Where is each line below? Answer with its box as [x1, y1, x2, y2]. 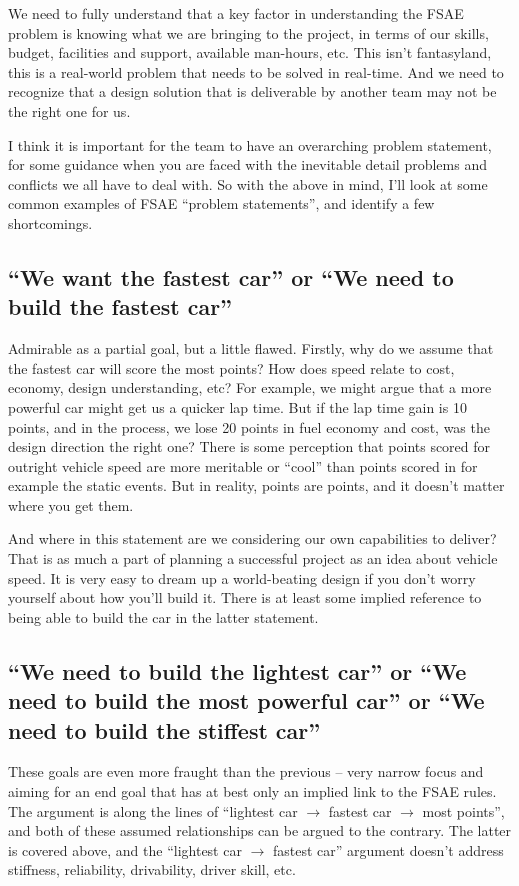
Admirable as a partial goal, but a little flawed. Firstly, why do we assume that [8, 338, 494, 359]
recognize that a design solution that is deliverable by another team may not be [8, 81, 497, 102]
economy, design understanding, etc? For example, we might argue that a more [8, 377, 492, 398]
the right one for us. [8, 100, 131, 121]
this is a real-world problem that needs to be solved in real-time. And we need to [8, 61, 504, 82]
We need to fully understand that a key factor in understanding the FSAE [8, 3, 464, 23]
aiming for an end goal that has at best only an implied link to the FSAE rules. [8, 781, 497, 802]
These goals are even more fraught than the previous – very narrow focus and [8, 761, 484, 782]
